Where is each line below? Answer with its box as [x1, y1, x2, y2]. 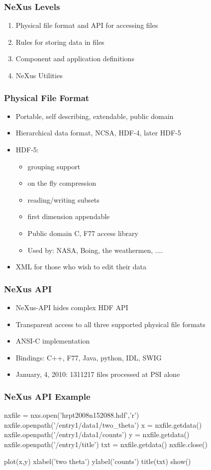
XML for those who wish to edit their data [15, 261, 146, 272]
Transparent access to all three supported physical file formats [15, 319, 206, 329]
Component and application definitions [15, 53, 134, 64]
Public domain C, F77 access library [27, 228, 138, 238]
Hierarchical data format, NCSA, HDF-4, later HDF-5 [15, 127, 181, 138]
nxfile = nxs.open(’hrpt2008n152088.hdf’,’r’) [4, 410, 139, 420]
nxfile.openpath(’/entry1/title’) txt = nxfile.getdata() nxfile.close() [4, 439, 208, 449]
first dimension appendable [27, 211, 110, 222]
